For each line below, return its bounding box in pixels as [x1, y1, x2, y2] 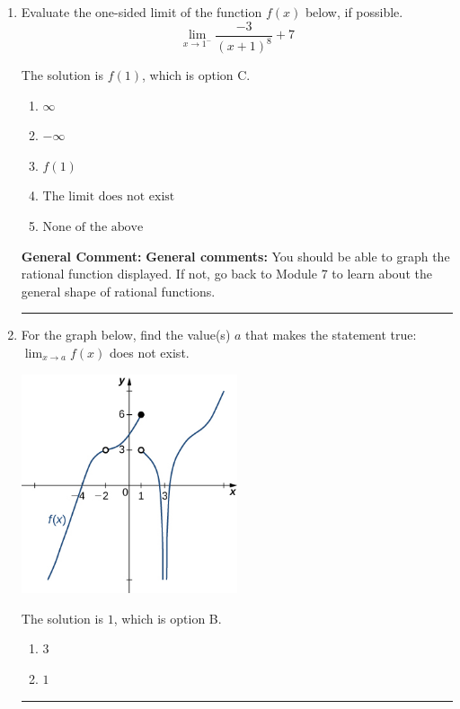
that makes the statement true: [245, 325, 417, 344]
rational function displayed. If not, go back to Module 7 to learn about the [21, 264, 432, 283]
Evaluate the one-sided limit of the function [21, 3, 262, 21]
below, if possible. [305, 3, 403, 21]
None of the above [42, 220, 144, 234]
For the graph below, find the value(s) [21, 325, 231, 344]
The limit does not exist [42, 191, 175, 204]
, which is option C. [141, 66, 251, 84]
